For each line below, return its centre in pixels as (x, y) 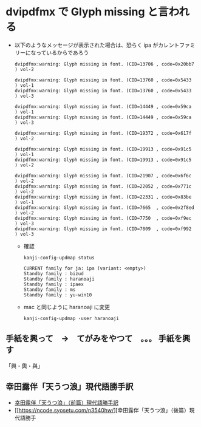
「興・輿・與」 (24, 366)
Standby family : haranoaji (59, 279)
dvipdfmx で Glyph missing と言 (87, 12)
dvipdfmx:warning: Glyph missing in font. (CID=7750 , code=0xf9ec (103, 218)
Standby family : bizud (54, 273)
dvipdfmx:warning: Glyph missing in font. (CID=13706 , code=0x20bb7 (104, 64)
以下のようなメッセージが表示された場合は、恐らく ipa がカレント (97, 45)
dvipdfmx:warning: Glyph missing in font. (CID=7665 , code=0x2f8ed (104, 207)
